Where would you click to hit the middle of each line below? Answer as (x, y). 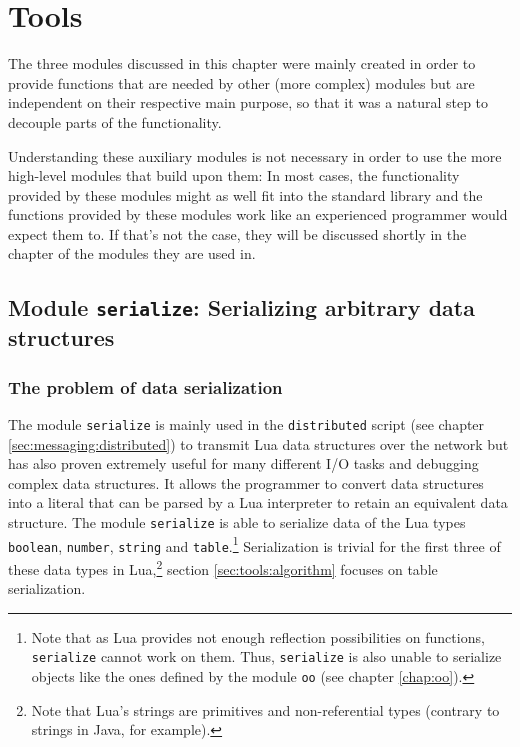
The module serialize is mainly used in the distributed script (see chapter (246, 424)
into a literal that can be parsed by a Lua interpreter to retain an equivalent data (258, 502)
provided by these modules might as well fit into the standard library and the (245, 194)
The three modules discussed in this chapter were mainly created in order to (242, 63)
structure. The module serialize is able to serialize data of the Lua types (237, 522)
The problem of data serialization (145, 386)
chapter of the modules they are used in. (132, 253)
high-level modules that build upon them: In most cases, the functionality (234, 175)
